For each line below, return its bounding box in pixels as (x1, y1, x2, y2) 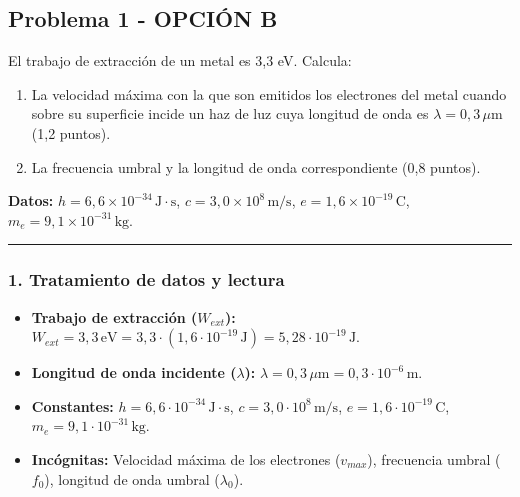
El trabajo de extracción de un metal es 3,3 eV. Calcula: (8, 50, 352, 71)
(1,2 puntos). (31, 122, 111, 143)
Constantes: (31, 395, 114, 416)
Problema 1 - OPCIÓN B (8, 3, 278, 34)
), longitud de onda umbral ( (44, 468, 220, 489)
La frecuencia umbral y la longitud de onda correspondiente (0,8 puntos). (31, 156, 481, 177)
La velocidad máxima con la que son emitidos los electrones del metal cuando (31, 83, 507, 104)
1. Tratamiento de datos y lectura (8, 267, 285, 292)
